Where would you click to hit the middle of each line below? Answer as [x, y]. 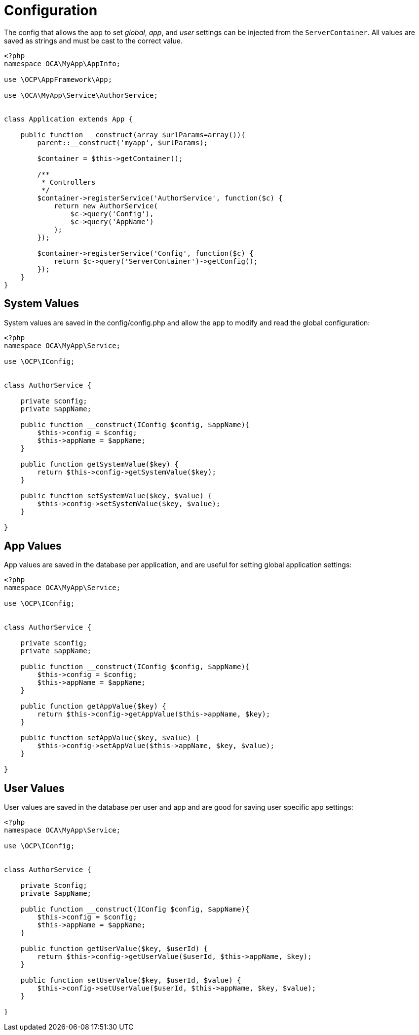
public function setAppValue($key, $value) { [110, 738]
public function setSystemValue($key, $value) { [116, 496]
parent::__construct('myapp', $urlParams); [123, 142]
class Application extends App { [69, 119]
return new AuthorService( [106, 206]
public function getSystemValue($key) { [100, 464]
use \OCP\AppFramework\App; [58, 79]
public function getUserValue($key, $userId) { [114, 949]
